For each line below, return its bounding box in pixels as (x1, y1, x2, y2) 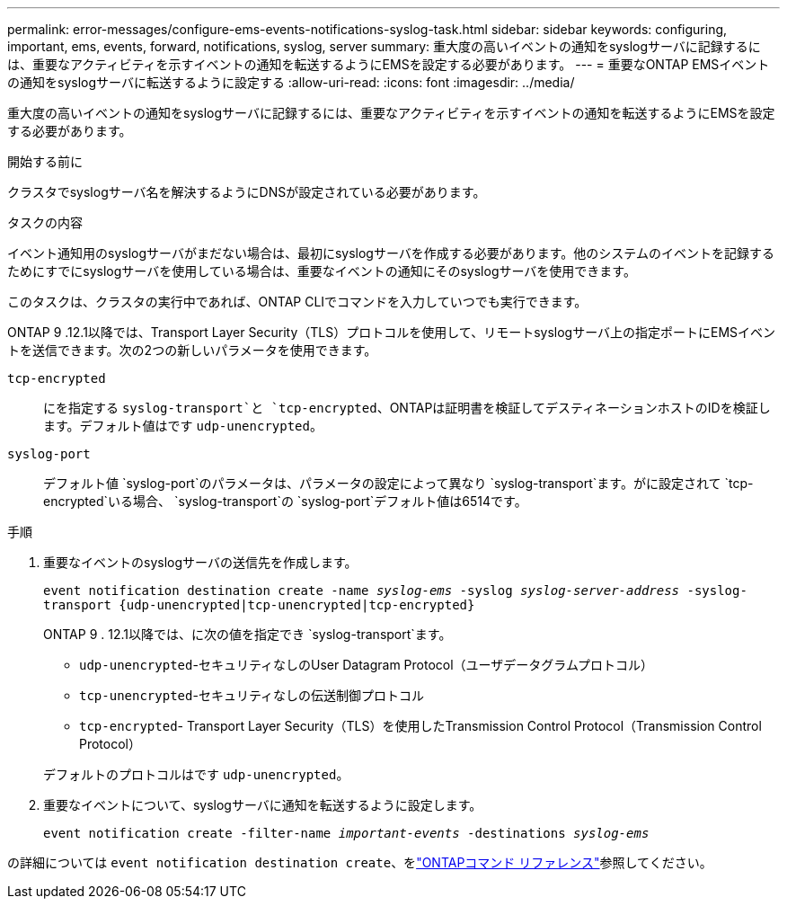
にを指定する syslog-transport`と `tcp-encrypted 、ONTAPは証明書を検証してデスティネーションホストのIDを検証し (43, 400, 771, 415)
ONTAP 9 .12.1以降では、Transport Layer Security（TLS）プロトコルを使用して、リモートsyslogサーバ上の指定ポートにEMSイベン (7, 324, 776, 340)
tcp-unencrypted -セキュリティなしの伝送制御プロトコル (79, 688, 425, 703)
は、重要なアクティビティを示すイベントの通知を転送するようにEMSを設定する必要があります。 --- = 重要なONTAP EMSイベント (7, 57, 770, 72)
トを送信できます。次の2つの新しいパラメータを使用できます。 (7, 342, 377, 358)
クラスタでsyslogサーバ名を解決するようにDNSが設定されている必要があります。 (7, 184, 486, 200)
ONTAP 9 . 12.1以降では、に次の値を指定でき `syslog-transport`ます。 (43, 626, 452, 642)
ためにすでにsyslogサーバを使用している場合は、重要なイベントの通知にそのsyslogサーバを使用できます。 (7, 263, 636, 279)
